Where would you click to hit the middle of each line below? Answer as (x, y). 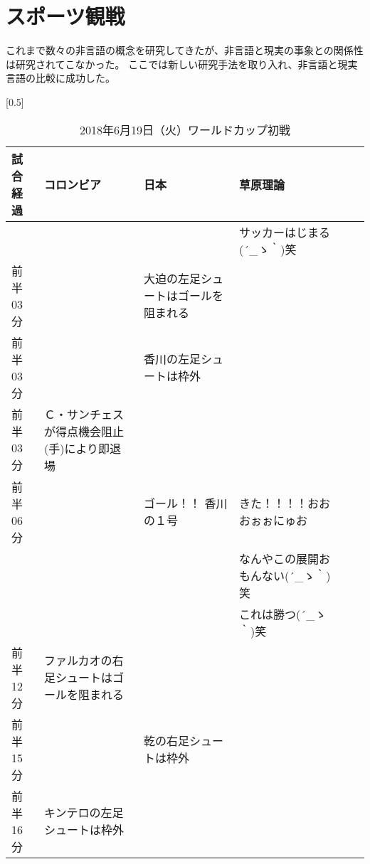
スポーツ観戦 (65, 16)
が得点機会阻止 (84, 431)
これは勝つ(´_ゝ (282, 614)
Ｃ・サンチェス (84, 414)
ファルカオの (78, 660)
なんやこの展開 (279, 558)
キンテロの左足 (84, 812)
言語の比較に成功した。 (60, 78)
